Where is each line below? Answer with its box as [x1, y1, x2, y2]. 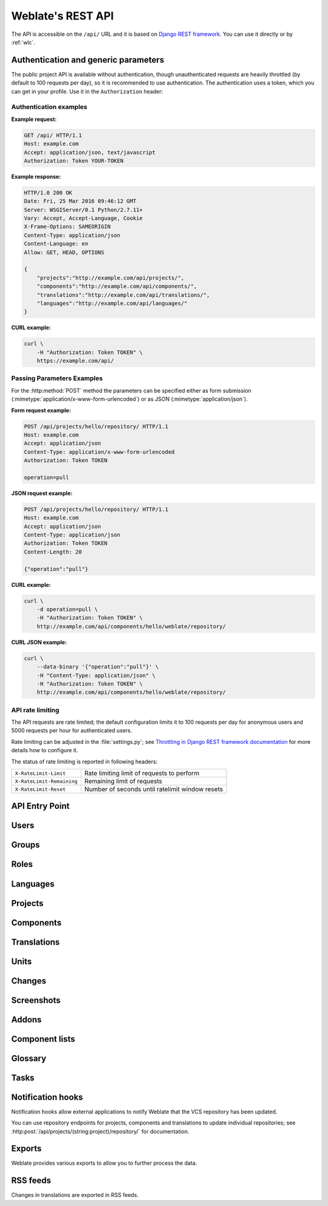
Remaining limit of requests [84, 777, 162, 786]
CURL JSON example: [11, 639, 67, 646]
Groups [11, 840, 40, 850]
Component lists [11, 1034, 75, 1044]
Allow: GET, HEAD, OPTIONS [24, 249, 104, 255]
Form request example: [11, 406, 71, 414]
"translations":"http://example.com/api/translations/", [36, 291, 210, 298]
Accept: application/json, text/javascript [24, 149, 156, 156]
